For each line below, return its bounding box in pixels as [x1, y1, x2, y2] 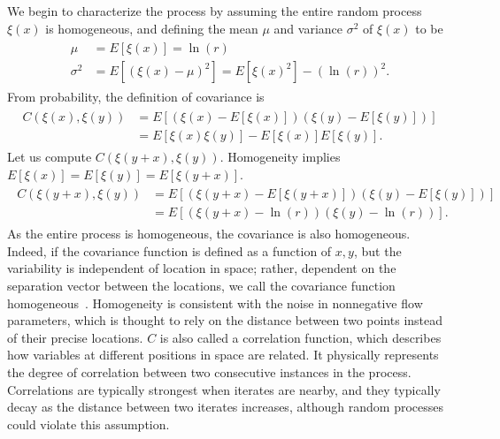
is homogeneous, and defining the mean [45, 19, 258, 37]
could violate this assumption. [7, 414, 170, 433]
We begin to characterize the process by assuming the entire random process [7, 2, 422, 19]
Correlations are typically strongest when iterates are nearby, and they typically [7, 380, 441, 398]
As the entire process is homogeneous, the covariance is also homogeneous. [7, 224, 411, 243]
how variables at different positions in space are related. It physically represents [7, 345, 439, 364]
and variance [273, 19, 343, 37]
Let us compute [7, 147, 92, 165]
